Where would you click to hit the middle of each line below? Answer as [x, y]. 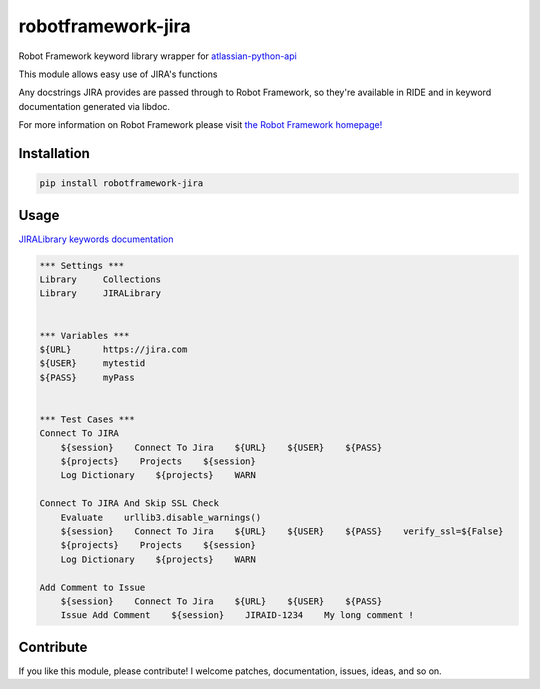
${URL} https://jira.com [113, 349]
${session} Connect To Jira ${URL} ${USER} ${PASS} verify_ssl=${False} [282, 531]
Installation [54, 153]
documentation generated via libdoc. [94, 106]
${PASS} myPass [87, 377]
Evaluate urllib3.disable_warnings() [161, 517]
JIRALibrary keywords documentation [96, 239]
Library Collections [100, 279]
